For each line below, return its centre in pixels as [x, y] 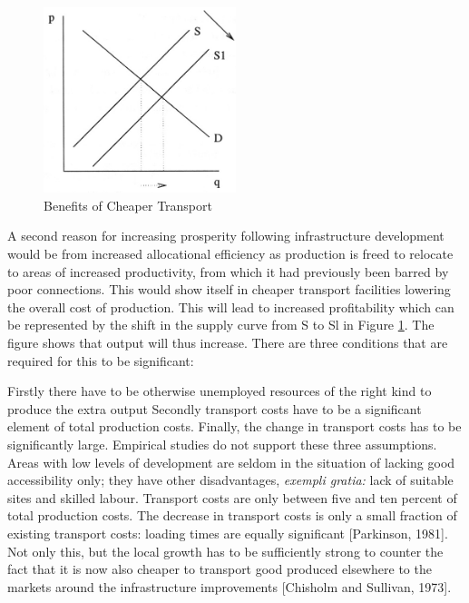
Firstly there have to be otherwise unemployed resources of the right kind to [220, 391]
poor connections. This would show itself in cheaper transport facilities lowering [229, 289]
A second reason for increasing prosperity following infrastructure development [226, 236]
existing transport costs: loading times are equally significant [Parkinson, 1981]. [228, 533]
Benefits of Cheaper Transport [128, 205]
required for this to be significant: [101, 360]
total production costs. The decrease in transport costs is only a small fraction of [232, 515]
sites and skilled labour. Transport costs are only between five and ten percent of [232, 497]
